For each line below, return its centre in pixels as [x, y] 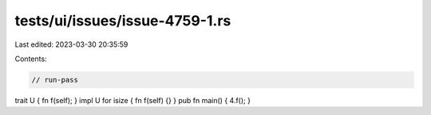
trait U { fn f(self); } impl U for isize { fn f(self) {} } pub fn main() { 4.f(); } [133, 100]
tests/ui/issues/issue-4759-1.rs [123, 21]
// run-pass [55, 80]
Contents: [31, 59]
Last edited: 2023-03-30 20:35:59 [71, 44]
